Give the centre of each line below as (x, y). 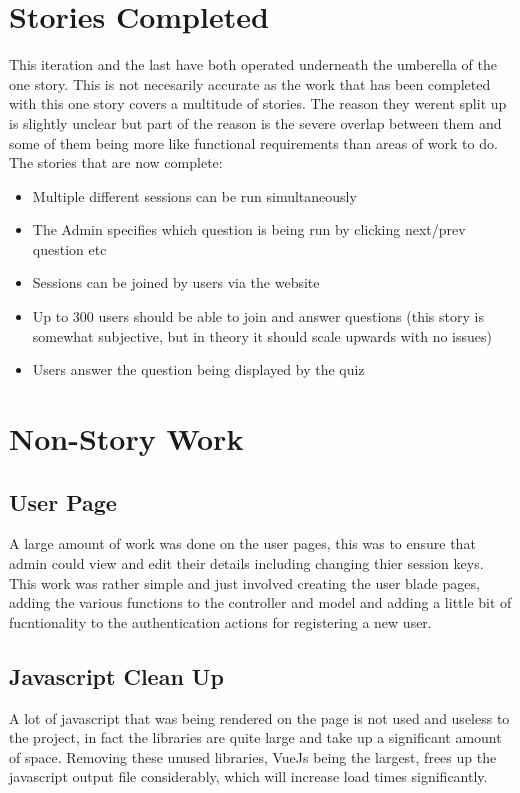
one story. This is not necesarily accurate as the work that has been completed (250, 83)
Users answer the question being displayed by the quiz (198, 369)
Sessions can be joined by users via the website (176, 282)
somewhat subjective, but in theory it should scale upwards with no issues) (262, 335)
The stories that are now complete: (116, 162)
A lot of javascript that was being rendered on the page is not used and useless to (259, 717)
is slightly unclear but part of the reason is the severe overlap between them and (255, 122)
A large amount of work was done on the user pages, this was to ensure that (242, 543)
